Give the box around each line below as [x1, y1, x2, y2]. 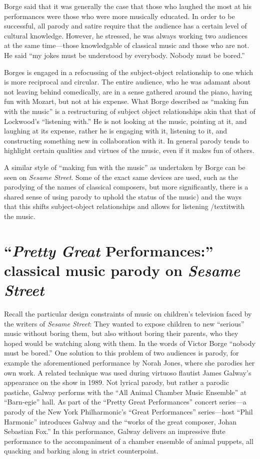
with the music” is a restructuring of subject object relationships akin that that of [4, 105, 255, 116]
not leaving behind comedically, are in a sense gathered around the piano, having [4, 86, 252, 96]
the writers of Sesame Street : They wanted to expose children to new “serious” [4, 318, 244, 328]
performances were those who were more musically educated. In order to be [4, 10, 235, 21]
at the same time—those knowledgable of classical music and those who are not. [4, 40, 249, 50]
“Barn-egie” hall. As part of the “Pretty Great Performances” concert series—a [4, 396, 246, 407]
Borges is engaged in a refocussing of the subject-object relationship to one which [4, 66, 253, 77]
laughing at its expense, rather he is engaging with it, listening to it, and [4, 125, 227, 136]
